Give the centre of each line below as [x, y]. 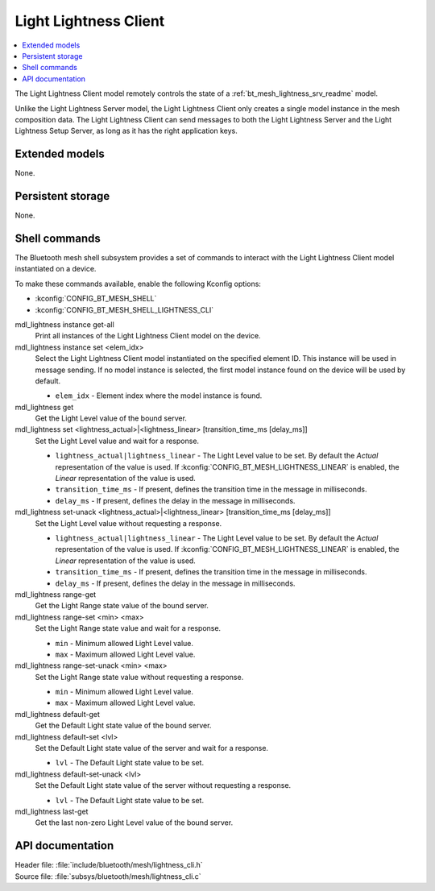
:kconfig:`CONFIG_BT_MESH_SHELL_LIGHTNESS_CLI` [124, 309]
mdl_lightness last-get [52, 811]
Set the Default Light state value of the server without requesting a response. [163, 785]
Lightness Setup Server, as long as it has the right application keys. [126, 131]
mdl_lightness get [44, 407]
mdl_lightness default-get [57, 714]
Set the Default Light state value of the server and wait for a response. [152, 748]
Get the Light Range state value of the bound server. [122, 606]
